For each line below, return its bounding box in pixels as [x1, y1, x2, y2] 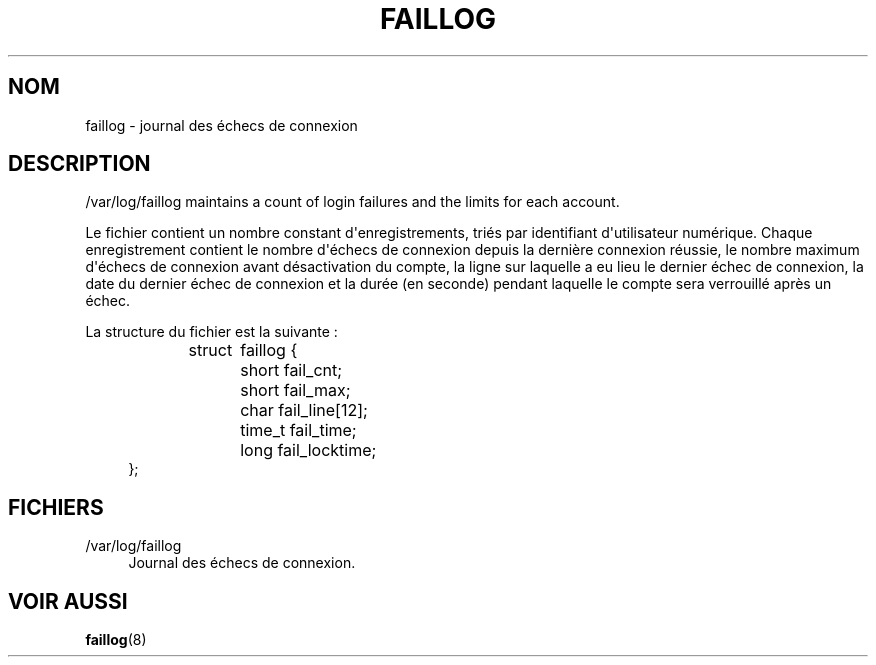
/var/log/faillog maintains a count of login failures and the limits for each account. [85, 193, 620, 211]
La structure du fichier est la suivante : [85, 323, 338, 341]
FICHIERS [8, 494, 104, 520]
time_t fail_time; [240, 420, 357, 441]
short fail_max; [240, 380, 351, 401]
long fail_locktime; [240, 440, 377, 461]
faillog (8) [85, 631, 147, 649]
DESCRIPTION [8, 151, 151, 177]
